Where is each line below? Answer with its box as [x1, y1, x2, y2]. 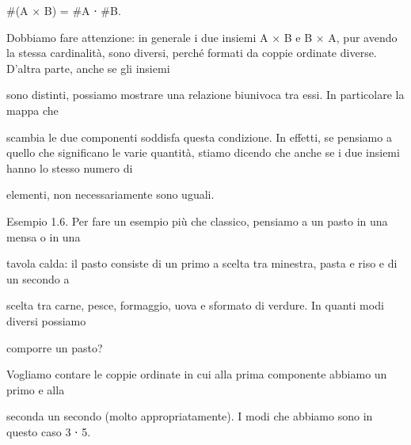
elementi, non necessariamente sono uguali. [6, 186, 215, 203]
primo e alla [6, 381, 65, 397]
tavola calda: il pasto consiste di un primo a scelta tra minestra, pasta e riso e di [6, 255, 398, 272]
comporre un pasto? [6, 339, 103, 356]
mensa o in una [6, 228, 81, 245]
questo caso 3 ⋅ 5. [6, 423, 91, 439]
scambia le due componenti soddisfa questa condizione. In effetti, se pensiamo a [6, 128, 392, 145]
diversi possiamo [6, 312, 86, 329]
